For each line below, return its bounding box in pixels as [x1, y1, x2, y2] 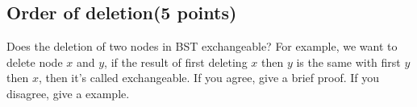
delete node [6, 53, 63, 70]
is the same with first [296, 53, 401, 70]
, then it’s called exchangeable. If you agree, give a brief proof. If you [38, 69, 380, 86]
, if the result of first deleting [104, 53, 248, 70]
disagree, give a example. [6, 84, 130, 101]
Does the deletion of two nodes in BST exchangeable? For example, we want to [6, 38, 398, 55]
